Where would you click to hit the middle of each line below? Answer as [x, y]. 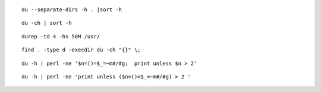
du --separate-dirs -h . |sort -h [72, 10]
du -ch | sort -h [47, 23]
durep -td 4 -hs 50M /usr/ [61, 36]
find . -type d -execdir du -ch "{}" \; [81, 50]
